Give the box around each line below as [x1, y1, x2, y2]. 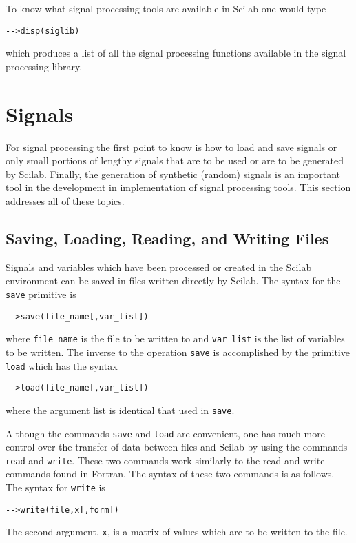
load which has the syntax [6, 358, 118, 373]
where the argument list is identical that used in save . [6, 402, 235, 417]
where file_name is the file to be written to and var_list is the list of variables [6, 331, 345, 346]
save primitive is [6, 286, 76, 301]
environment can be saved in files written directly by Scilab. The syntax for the [6, 273, 341, 288]
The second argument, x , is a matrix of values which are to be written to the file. [6, 524, 348, 539]
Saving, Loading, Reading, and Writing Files [6, 227, 329, 248]
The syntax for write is [6, 480, 105, 495]
